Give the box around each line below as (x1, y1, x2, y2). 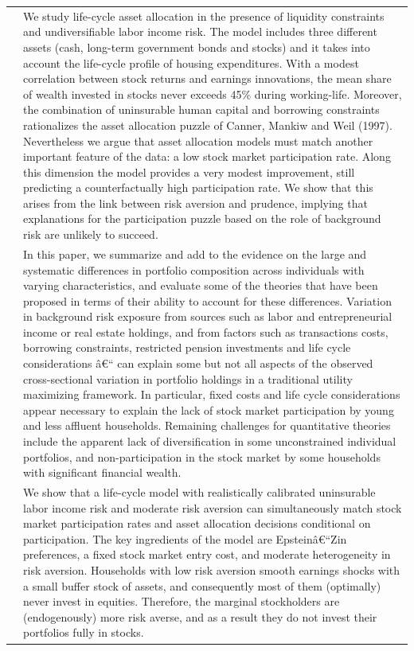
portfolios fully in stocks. (23, 624, 144, 641)
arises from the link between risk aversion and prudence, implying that (23, 194, 368, 211)
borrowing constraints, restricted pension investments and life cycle (23, 339, 351, 356)
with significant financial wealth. (23, 464, 182, 481)
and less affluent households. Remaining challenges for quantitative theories (23, 417, 391, 434)
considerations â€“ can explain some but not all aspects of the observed (23, 355, 373, 372)
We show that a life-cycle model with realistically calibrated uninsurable (23, 484, 376, 501)
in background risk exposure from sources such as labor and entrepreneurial (23, 308, 393, 325)
